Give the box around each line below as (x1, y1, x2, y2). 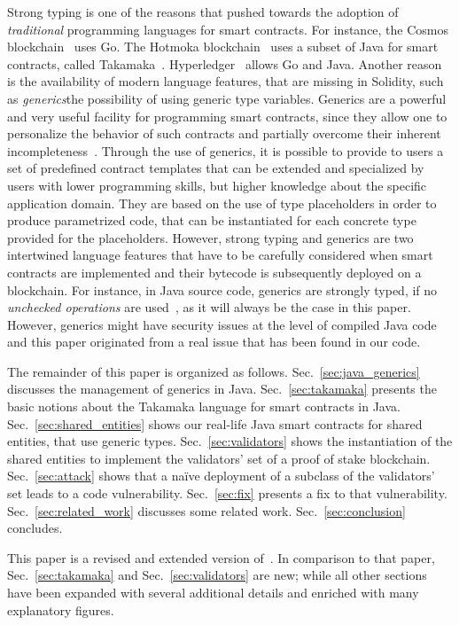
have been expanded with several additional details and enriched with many (7, 583, 419, 601)
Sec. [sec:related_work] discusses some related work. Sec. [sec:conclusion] (7, 501, 406, 520)
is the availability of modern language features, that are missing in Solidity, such (7, 72, 444, 90)
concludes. (7, 519, 63, 537)
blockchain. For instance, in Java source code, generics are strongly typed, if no (7, 280, 438, 299)
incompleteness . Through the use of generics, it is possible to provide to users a (7, 141, 444, 160)
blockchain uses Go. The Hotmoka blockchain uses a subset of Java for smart (7, 37, 439, 56)
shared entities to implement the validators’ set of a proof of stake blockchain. (7, 449, 431, 467)
